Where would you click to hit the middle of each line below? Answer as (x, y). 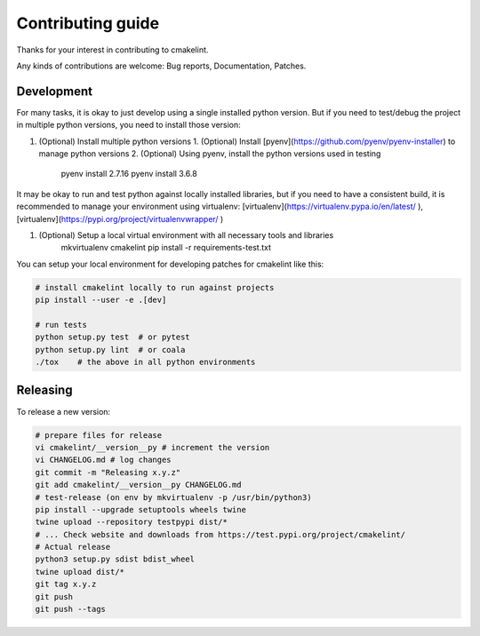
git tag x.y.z (66, 584)
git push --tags (71, 609)
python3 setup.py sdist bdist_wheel (115, 559)
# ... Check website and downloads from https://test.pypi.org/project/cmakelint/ (220, 534)
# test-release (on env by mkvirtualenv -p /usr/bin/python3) (173, 497)
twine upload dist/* (80, 572)
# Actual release (73, 547)
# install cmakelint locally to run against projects (155, 287)
